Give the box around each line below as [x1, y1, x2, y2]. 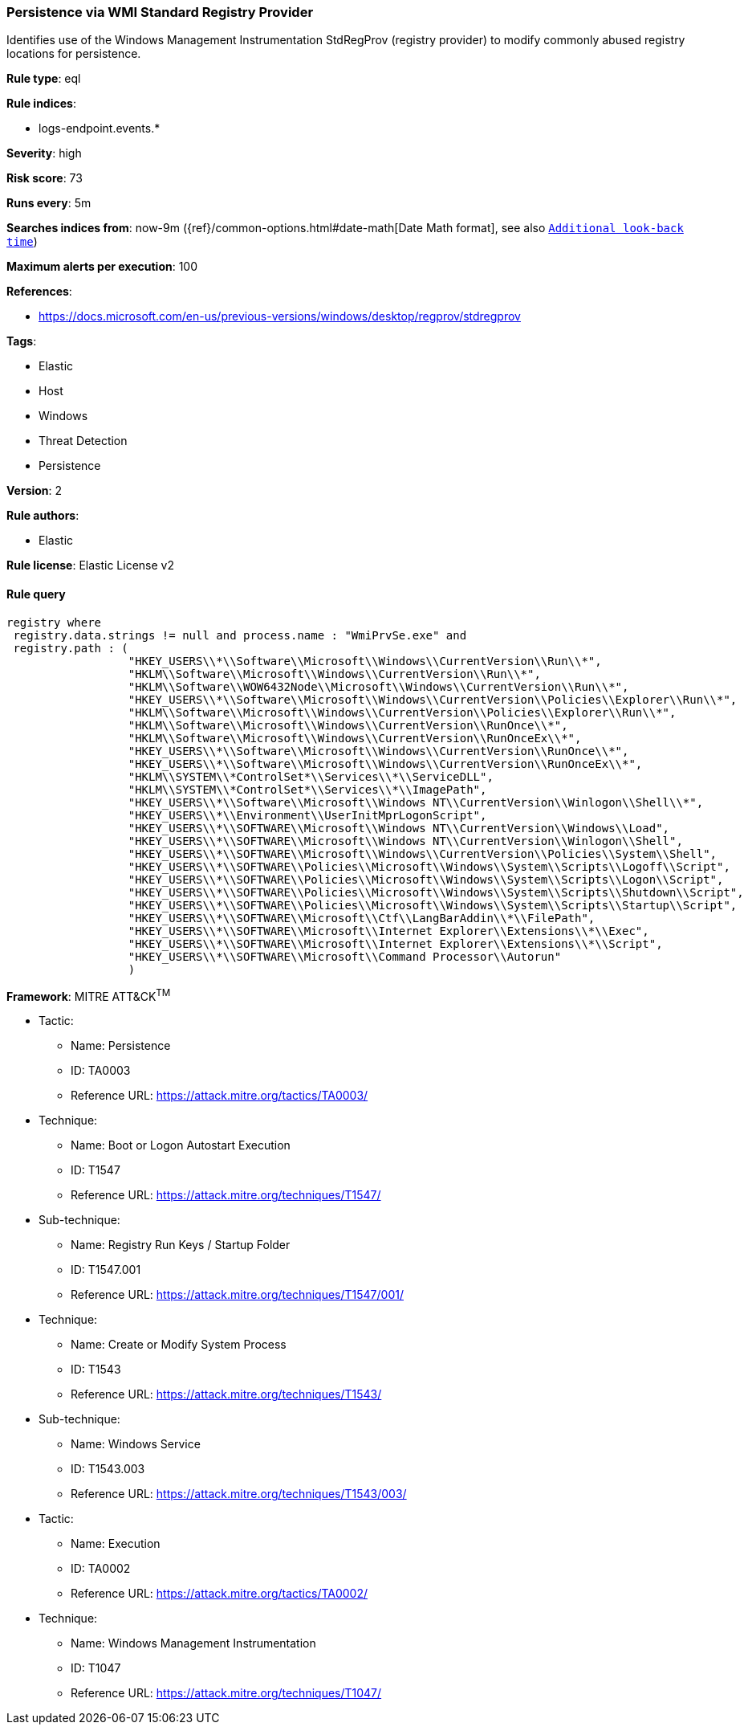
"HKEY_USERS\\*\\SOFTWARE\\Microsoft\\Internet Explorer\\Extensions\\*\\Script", [128, 937, 663, 950]
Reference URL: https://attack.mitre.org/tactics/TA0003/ [71, 1088, 368, 1103]
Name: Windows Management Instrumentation [71, 1636, 316, 1651]
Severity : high [6, 146, 82, 161]
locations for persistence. [6, 47, 141, 61]
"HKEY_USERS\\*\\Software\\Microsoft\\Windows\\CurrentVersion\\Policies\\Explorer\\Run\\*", [128, 692, 738, 706]
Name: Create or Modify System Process [71, 1337, 287, 1352]
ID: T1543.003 [71, 1462, 145, 1476]
